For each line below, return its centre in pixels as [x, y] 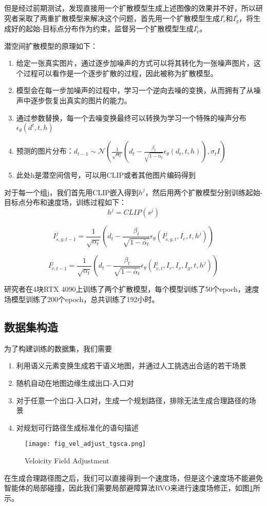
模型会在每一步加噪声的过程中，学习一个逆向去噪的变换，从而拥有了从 [135, 90]
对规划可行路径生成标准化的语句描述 [77, 427]
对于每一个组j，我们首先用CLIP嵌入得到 [71, 192]
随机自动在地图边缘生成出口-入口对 [75, 383]
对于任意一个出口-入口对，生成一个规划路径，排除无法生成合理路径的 [132, 400]
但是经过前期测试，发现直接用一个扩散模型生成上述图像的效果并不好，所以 [130, 8]
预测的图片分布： [45, 151]
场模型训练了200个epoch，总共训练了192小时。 [82, 299]
